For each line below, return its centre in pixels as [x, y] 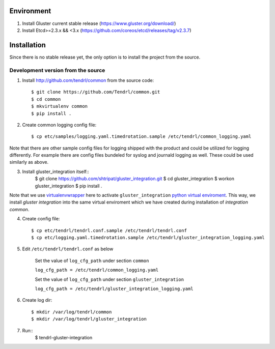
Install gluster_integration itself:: [56, 171]
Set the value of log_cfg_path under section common [92, 260]
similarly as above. [29, 162]
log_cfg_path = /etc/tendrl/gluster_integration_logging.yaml [114, 288]
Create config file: [41, 219]
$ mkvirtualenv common [60, 106]
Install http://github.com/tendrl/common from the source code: [88, 80]
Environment [30, 11]
